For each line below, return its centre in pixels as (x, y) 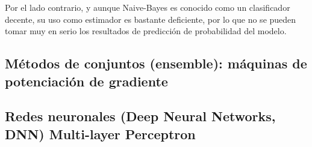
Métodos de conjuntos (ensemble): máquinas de (156, 63)
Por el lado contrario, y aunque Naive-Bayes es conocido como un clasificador (148, 7)
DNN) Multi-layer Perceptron (100, 133)
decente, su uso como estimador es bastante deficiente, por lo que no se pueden (151, 19)
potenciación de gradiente (86, 81)
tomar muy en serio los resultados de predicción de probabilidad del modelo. (146, 31)
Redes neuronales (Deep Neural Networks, (140, 116)
